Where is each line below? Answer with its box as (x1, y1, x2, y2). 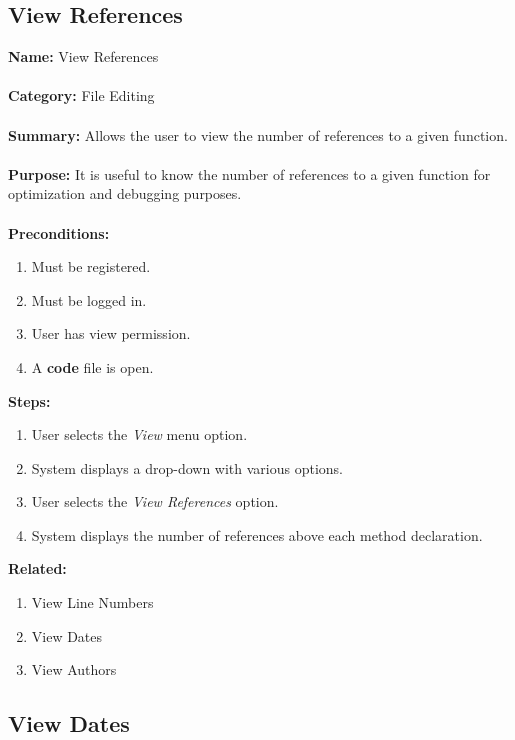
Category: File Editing (8, 85, 155, 106)
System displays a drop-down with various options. (31, 457, 344, 478)
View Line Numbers (31, 592, 154, 613)
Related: (8, 558, 67, 579)
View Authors (31, 659, 117, 680)
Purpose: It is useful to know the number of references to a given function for (8, 163, 491, 184)
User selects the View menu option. (31, 424, 248, 445)
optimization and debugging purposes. (8, 183, 242, 204)
